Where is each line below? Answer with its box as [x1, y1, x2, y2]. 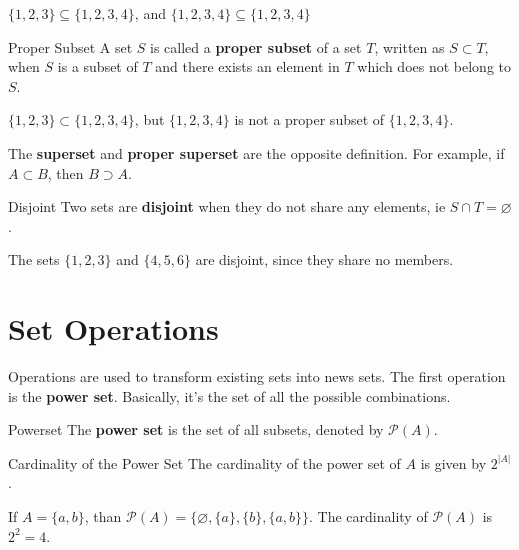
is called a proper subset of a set [150, 36, 362, 57]
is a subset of [57, 56, 138, 77]
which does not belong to [357, 56, 511, 77]
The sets [8, 249, 60, 270]
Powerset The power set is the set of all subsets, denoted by [8, 419, 384, 440]
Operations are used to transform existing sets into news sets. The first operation [8, 366, 506, 387]
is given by [420, 452, 487, 473]
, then [47, 162, 84, 183]
